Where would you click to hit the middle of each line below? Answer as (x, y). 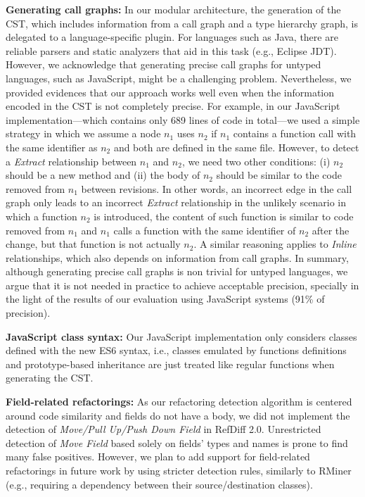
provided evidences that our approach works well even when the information (170, 92)
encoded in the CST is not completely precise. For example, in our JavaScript (173, 106)
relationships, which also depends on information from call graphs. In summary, (177, 257)
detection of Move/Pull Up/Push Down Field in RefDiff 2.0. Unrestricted (164, 429)
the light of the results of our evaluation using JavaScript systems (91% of (165, 299)
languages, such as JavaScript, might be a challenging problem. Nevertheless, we (179, 78)
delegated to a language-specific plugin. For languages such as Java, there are (172, 37)
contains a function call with (295, 133)
